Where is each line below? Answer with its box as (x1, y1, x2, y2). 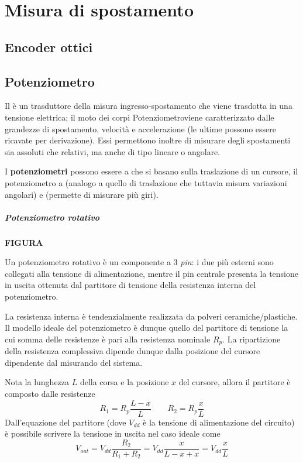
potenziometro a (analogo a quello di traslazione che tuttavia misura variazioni (5, 176, 287, 188)
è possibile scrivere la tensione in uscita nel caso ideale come (5, 427, 221, 440)
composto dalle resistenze (5, 387, 95, 400)
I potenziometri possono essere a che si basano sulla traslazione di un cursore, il (5, 165, 298, 177)
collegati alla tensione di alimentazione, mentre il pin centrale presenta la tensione (5, 267, 298, 279)
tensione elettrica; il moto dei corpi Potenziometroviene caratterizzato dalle (5, 111, 274, 123)
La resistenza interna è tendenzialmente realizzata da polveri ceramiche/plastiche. (5, 310, 298, 322)
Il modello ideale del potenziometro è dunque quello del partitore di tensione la (5, 321, 288, 334)
